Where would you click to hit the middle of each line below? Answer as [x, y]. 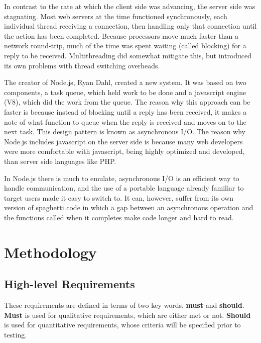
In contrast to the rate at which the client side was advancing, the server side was [130, 6]
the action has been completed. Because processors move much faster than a [121, 35]
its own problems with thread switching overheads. [82, 65]
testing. [16, 334]
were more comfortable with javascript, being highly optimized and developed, [124, 151]
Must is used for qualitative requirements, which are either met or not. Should [127, 315]
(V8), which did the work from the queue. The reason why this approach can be [127, 102]
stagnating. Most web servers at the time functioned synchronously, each [116, 16]
